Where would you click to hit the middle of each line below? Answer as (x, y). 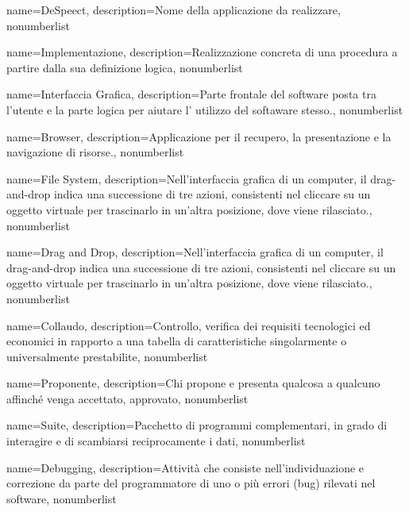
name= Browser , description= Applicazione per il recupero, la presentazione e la (199, 136)
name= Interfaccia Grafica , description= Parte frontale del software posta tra (191, 94)
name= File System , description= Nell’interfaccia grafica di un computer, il (187, 178)
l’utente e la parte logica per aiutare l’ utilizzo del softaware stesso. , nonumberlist (205, 109)
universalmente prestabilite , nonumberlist (107, 356)
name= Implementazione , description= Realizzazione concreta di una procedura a (202, 52)
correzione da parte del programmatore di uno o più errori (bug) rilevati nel (191, 483)
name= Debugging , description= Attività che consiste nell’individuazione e (185, 467)
